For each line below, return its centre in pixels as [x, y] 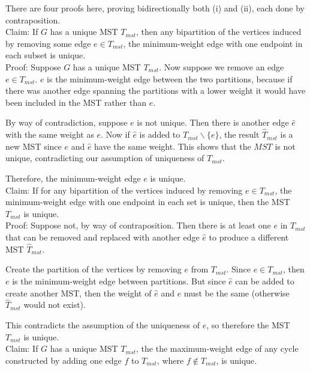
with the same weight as [50, 134]
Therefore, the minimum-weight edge [73, 178]
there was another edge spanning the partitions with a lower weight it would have [156, 90]
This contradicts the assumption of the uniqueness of [103, 324]
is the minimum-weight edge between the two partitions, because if [170, 78]
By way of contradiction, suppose [67, 122]
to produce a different [249, 237]
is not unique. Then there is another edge [213, 122]
